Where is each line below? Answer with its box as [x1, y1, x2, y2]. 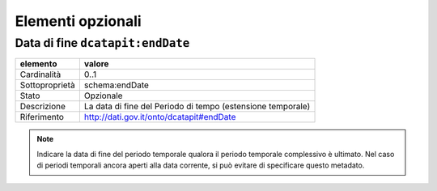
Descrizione [19, 101, 66, 112]
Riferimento [19, 112, 65, 123]
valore [83, 58, 109, 70]
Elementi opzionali [15, 12, 142, 30]
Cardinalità [19, 69, 62, 80]
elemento [19, 58, 57, 70]
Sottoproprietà [19, 79, 76, 91]
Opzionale [83, 90, 123, 101]
